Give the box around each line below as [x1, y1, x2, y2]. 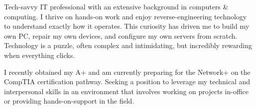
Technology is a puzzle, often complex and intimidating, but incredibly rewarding [4, 40, 253, 51]
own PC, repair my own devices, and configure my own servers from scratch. [4, 30, 238, 41]
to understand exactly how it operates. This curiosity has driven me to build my [4, 21, 250, 31]
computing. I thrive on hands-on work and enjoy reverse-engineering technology [4, 11, 247, 21]
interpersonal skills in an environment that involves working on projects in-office [4, 86, 249, 96]
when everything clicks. [4, 50, 75, 60]
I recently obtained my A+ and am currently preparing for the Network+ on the [4, 66, 251, 77]
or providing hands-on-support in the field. [4, 96, 134, 106]
